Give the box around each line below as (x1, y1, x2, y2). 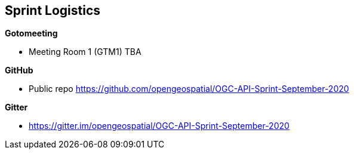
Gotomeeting (5, 28, 58, 39)
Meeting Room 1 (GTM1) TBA (29, 47, 141, 57)
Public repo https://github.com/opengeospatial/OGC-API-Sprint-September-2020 (29, 84, 349, 94)
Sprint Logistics (5, 3, 101, 18)
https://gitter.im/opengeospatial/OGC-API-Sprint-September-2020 (29, 121, 290, 131)
